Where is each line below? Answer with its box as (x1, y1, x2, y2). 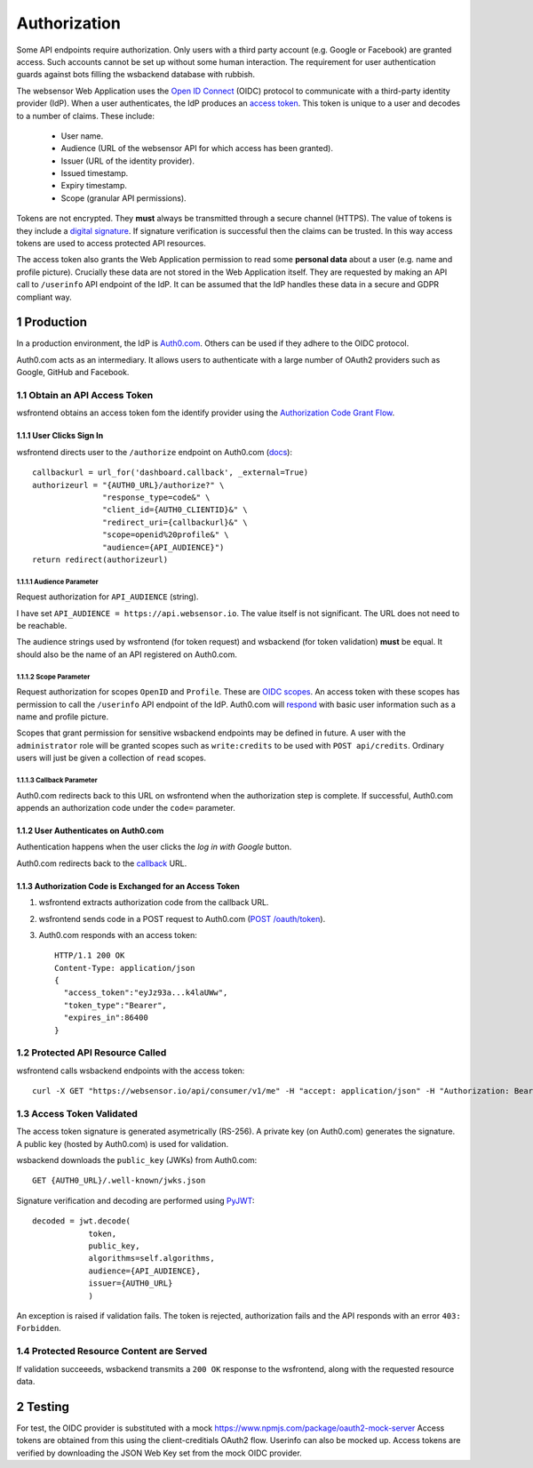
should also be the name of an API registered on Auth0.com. (16, 649, 237, 660)
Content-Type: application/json (54, 963, 195, 973)
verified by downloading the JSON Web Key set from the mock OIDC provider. (16, 1448, 302, 1458)
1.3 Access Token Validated (16, 1107, 138, 1119)
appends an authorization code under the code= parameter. (16, 802, 235, 813)
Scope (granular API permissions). (60, 192, 187, 204)
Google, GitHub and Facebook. (16, 367, 130, 378)
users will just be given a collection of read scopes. (16, 752, 207, 764)
